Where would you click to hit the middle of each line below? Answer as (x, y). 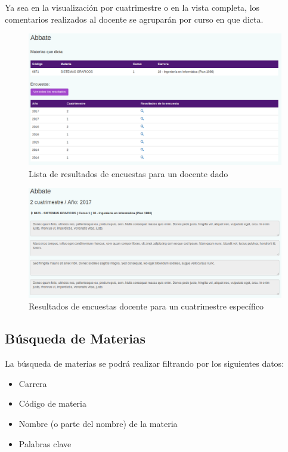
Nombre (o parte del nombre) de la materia (98, 423)
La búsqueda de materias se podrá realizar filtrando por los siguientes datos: (145, 363)
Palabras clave (45, 443)
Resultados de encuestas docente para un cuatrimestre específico (146, 306)
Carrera (33, 383)
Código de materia (53, 403)
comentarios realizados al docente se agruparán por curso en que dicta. (134, 19)
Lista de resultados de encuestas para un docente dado (128, 173)
